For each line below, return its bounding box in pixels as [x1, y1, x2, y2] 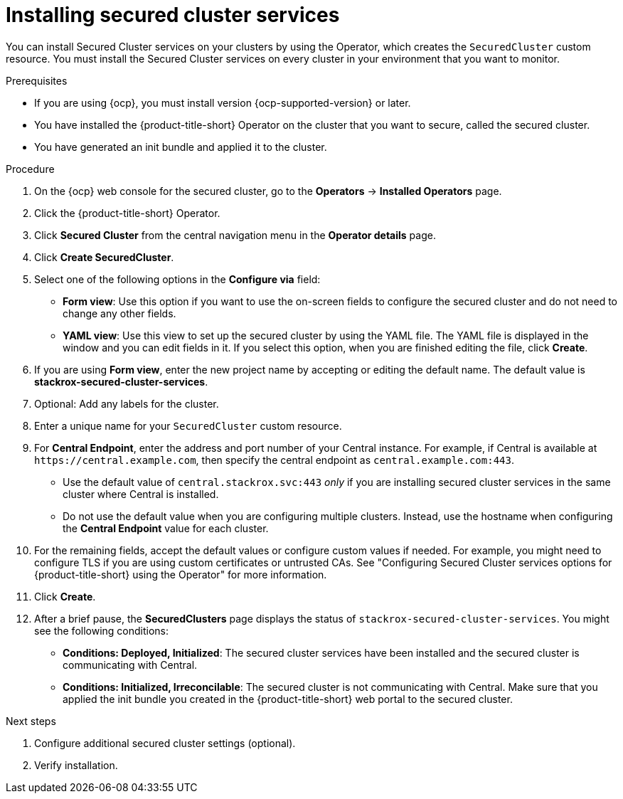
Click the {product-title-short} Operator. [34, 206, 220, 219]
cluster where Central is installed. [63, 487, 219, 500]
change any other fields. [63, 307, 176, 319]
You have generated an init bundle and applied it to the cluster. [34, 140, 327, 153]
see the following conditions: [34, 624, 169, 637]
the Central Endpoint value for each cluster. [63, 522, 269, 534]
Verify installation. [34, 758, 118, 771]
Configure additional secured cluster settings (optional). [34, 736, 296, 749]
